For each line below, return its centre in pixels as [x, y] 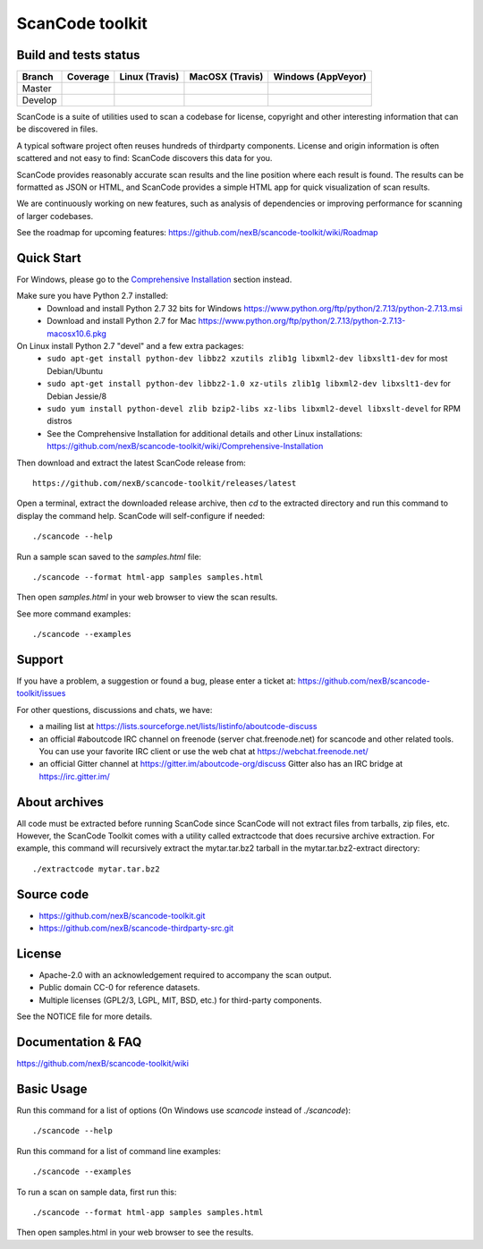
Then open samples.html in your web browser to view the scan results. [147, 597]
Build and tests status [78, 55]
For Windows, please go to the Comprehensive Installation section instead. [154, 280]
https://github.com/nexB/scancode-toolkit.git [122, 915]
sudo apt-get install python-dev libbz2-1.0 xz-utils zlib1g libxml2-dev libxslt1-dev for [249, 384]
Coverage [89, 77]
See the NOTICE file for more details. [85, 1016]
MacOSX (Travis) [226, 77]
